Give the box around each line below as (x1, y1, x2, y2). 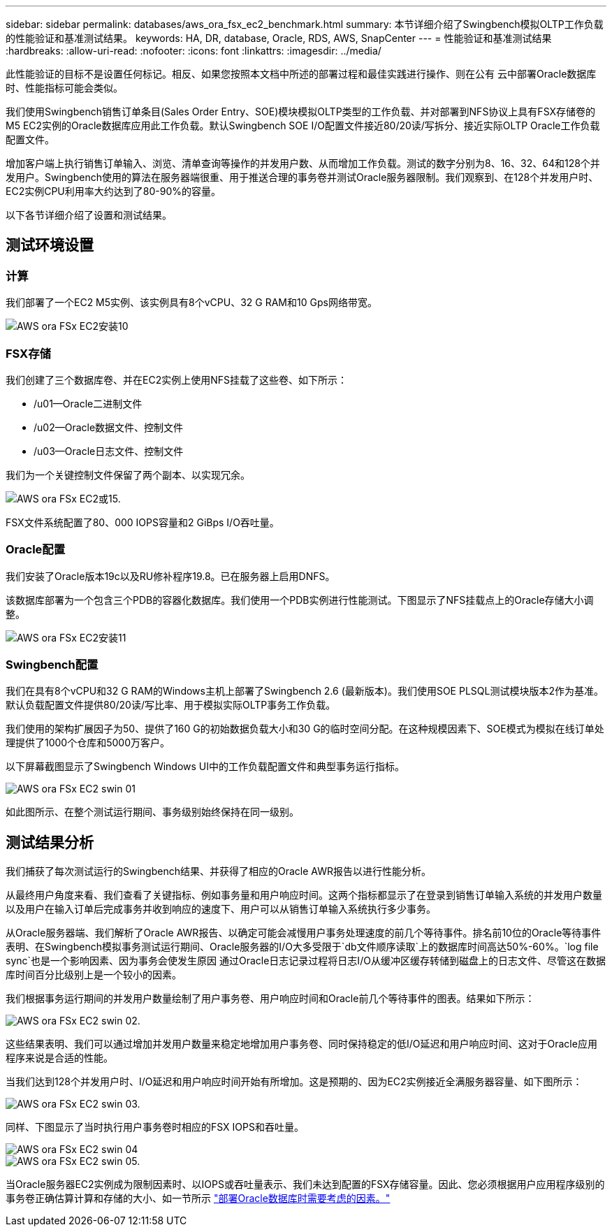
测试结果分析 (6, 833, 94, 851)
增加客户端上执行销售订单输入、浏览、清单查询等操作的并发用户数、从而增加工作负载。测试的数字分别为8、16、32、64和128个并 (6, 157, 600, 169)
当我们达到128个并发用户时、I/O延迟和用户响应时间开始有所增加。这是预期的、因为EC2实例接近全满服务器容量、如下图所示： (6, 1075, 583, 1088)
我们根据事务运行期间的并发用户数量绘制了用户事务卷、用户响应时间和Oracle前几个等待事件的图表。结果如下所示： (6, 992, 535, 1005)
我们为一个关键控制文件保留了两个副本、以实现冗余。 (6, 468, 250, 481)
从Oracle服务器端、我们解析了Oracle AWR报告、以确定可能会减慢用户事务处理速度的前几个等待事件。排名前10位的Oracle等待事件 (6, 927, 602, 939)
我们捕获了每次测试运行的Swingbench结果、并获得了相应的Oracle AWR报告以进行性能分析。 (6, 865, 431, 878)
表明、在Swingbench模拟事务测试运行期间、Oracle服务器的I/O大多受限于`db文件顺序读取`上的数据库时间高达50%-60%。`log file (6, 941, 599, 953)
